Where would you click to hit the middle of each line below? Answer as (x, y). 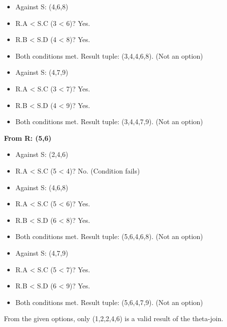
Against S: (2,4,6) (42, 154)
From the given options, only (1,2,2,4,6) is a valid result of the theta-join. (114, 318)
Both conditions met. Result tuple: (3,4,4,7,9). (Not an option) (109, 121)
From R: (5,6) (28, 138)
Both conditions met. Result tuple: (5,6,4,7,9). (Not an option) (109, 302)
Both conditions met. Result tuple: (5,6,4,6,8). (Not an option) (109, 236)
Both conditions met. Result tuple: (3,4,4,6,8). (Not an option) (109, 55)
